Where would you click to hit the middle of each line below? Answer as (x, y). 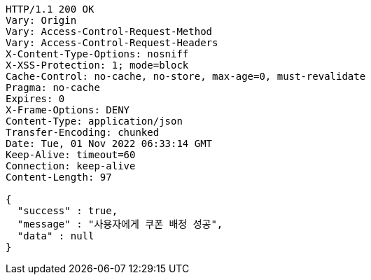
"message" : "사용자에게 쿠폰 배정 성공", (120, 224)
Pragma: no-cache (53, 87)
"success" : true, (68, 211)
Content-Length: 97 (59, 177)
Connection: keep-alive (71, 166)
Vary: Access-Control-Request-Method (109, 31)
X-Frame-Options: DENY (68, 110)
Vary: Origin (41, 20)
